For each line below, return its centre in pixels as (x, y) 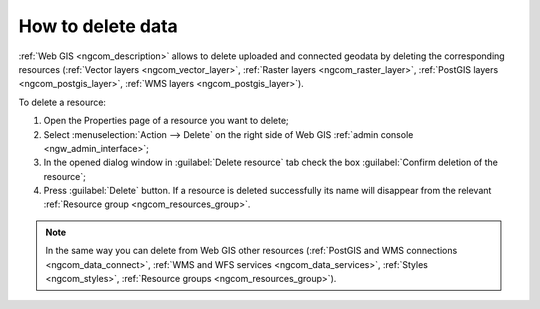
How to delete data (98, 26)
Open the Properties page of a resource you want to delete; (166, 121)
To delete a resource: (62, 102)
